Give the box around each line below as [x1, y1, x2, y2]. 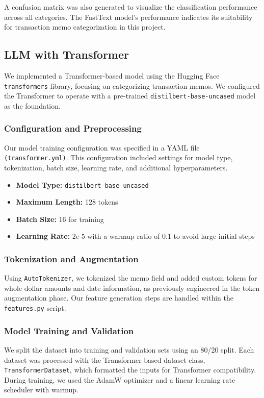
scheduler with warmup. [4, 384, 78, 395]
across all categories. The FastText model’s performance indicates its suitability [4, 11, 253, 22]
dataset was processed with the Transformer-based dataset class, [4, 354, 205, 365]
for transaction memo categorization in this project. [4, 21, 166, 32]
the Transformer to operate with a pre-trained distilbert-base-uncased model [4, 90, 256, 101]
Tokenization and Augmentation [4, 252, 139, 265]
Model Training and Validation [4, 324, 134, 337]
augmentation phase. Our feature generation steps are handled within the [4, 292, 233, 303]
